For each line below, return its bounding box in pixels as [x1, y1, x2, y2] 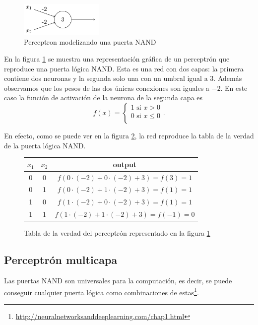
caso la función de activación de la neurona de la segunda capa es [4, 92, 203, 103]
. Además [213, 73, 242, 83]
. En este [220, 82, 248, 93]
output [113, 159, 137, 169]
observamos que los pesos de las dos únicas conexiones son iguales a [4, 82, 209, 93]
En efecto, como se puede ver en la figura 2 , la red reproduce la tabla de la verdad [4, 130, 254, 141]
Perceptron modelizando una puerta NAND [24, 37, 156, 47]
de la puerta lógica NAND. [4, 140, 86, 150]
